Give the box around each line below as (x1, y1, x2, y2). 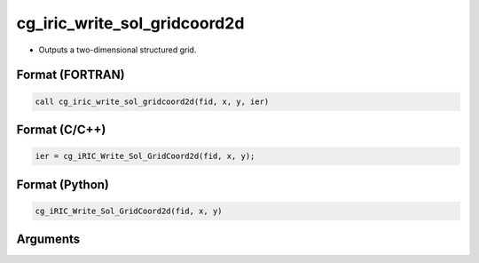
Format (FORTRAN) (16, 68, 125, 83)
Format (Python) (16, 177, 110, 192)
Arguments (16, 232, 81, 247)
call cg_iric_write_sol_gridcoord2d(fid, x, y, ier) (35, 96, 270, 107)
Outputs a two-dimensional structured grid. (38, 44, 197, 55)
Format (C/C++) (16, 122, 106, 137)
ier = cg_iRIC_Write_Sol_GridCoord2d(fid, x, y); (35, 151, 255, 162)
